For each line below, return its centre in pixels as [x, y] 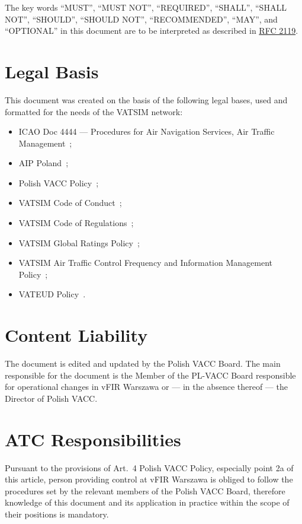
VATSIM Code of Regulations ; [76, 223]
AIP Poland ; [44, 163]
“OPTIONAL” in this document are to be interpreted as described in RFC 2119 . [152, 31]
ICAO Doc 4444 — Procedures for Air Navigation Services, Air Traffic [147, 131]
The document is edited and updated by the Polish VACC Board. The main [143, 363]
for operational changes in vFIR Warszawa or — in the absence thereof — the [146, 387]
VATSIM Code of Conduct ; [70, 203]
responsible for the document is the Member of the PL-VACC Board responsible [150, 375]
